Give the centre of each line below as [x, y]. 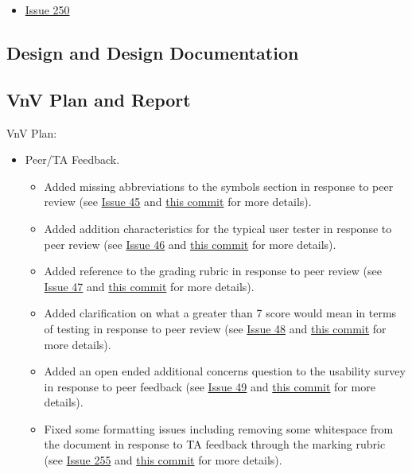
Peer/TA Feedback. [72, 159]
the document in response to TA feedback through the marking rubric [215, 444]
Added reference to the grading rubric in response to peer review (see [213, 271]
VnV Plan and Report [99, 99]
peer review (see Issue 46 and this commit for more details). [190, 244]
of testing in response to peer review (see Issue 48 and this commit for [215, 328]
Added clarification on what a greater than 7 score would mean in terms [220, 313]
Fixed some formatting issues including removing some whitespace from [219, 428]
